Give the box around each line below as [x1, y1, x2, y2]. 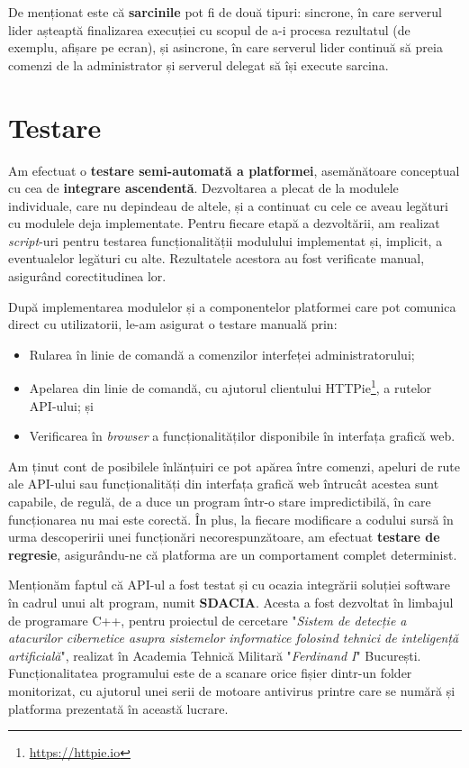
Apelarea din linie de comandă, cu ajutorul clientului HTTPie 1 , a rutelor [29, 376, 432, 398]
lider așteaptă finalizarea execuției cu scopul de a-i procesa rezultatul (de [8, 20, 410, 39]
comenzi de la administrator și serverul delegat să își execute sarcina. [8, 55, 389, 74]
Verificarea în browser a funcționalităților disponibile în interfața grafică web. [29, 426, 455, 445]
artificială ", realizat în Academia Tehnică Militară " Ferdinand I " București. [8, 645, 421, 664]
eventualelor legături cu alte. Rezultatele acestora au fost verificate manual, [8, 249, 425, 268]
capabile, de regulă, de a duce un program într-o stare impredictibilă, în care [8, 492, 431, 511]
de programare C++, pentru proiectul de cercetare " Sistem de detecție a [8, 610, 407, 629]
